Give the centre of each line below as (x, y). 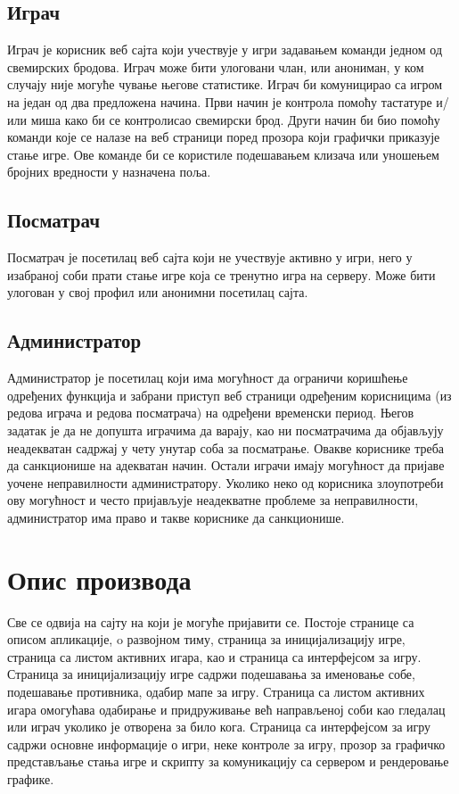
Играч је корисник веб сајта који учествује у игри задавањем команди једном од (225, 50)
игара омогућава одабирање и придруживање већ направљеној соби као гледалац (226, 709)
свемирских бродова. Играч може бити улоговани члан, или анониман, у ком (216, 66)
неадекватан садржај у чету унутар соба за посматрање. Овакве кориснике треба (226, 447)
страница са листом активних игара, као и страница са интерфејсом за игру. (214, 656)
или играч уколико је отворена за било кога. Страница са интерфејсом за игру (219, 727)
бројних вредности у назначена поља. (109, 172)
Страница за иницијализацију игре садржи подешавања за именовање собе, (211, 674)
